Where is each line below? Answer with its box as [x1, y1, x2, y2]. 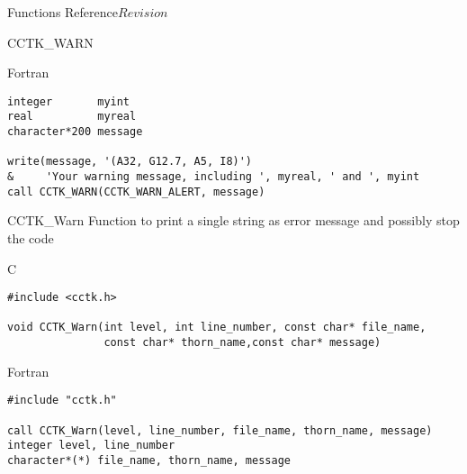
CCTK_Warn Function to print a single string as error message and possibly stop [7, 211, 460, 230]
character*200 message [7, 125, 143, 139]
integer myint [7, 95, 130, 108]
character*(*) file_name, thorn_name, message [7, 454, 291, 467]
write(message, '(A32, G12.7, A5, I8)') [7, 155, 253, 169]
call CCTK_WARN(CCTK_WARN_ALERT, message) [7, 185, 265, 198]
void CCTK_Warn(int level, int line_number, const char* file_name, [7, 321, 427, 334]
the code [7, 228, 54, 247]
